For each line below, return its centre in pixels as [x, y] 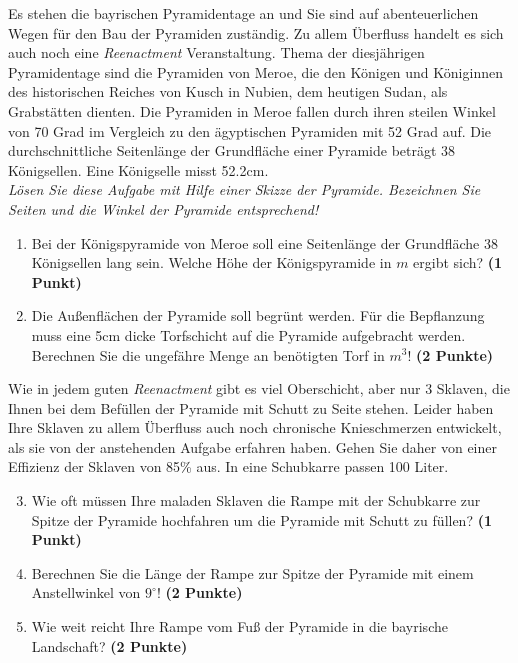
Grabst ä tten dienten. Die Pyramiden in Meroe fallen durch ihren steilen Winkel [252, 110]
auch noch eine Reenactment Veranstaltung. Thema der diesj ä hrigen [216, 52]
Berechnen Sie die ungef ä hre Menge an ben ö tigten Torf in [208, 354]
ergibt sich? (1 [458, 262]
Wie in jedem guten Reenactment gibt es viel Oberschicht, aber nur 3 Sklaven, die [259, 388]
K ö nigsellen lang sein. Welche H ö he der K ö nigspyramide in [211, 262]
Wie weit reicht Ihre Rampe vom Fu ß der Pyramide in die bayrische [239, 626]
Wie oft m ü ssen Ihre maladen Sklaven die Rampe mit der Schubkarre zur [256, 500]
